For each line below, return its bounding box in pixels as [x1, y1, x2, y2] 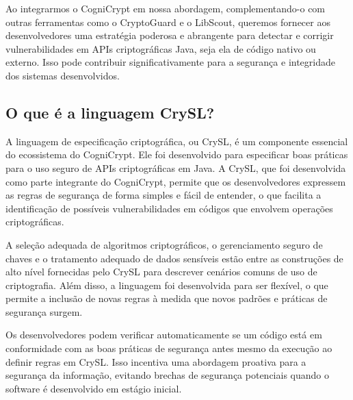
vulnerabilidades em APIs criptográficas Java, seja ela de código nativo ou [5, 41, 316, 55]
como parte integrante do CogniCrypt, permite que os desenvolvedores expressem [5, 174, 346, 188]
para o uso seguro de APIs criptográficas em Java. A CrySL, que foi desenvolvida [5, 160, 346, 175]
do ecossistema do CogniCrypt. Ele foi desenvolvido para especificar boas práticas [5, 147, 348, 162]
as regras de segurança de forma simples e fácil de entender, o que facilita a [5, 188, 322, 202]
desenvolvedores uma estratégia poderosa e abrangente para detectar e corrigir [5, 28, 334, 42]
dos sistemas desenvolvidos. [5, 68, 120, 82]
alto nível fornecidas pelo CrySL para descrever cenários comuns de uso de [5, 264, 317, 279]
